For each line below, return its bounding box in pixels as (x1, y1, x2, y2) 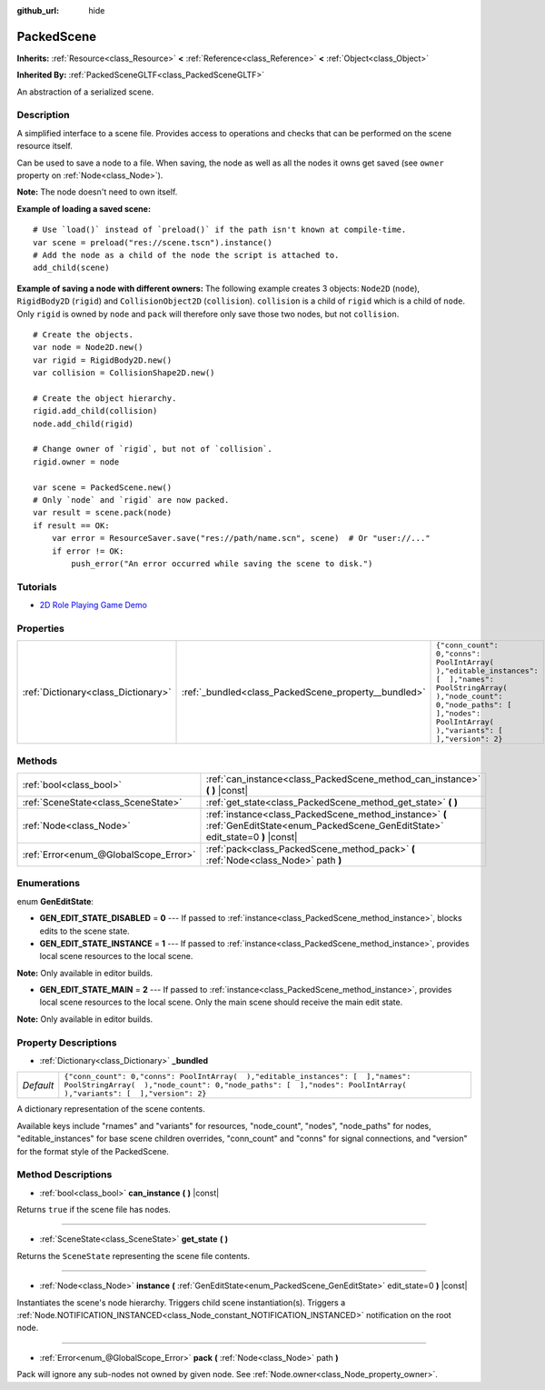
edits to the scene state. (39, 925, 131, 936)
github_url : (16, 5, 59, 15)
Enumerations (16, 877, 81, 890)
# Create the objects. (33, 329, 134, 340)
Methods (16, 755, 58, 767)
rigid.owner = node (33, 456, 120, 467)
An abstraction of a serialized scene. (16, 86, 154, 97)
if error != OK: (51, 545, 124, 556)
